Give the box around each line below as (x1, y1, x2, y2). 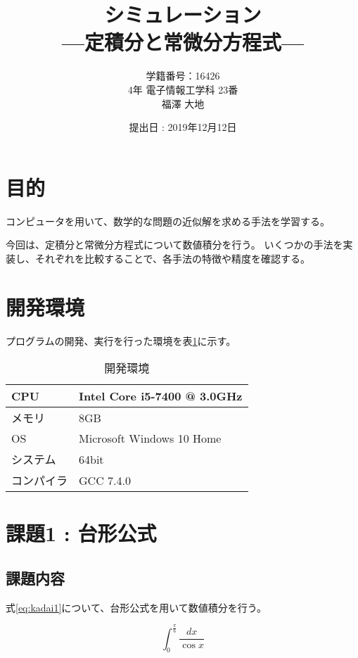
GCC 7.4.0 (79, 472, 131, 488)
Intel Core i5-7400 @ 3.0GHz (79, 388, 243, 405)
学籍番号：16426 (146, 68, 220, 83)
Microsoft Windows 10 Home (79, 430, 222, 447)
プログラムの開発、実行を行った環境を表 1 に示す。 (6, 333, 236, 348)
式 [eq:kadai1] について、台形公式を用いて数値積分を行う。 (6, 600, 267, 614)
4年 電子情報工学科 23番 (127, 82, 238, 96)
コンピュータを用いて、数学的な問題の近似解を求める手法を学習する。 (6, 213, 330, 228)
